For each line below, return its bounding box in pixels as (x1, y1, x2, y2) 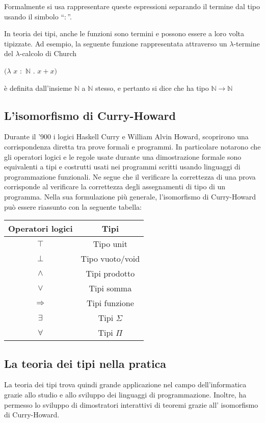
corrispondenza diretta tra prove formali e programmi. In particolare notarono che (4, 141, 261, 152)
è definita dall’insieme (4, 82, 72, 93)
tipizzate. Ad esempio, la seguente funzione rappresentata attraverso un (4, 38, 227, 48)
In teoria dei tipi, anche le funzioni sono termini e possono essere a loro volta (4, 28, 245, 39)
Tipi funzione (86, 297, 134, 309)
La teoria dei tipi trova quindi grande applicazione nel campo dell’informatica (4, 379, 247, 390)
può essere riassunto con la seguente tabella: (4, 201, 142, 212)
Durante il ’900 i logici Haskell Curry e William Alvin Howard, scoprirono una (4, 131, 249, 142)
